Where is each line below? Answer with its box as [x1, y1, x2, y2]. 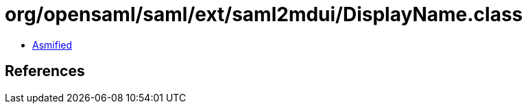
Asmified [32, 38, 73, 51]
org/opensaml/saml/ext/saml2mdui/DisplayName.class [5, 3, 523, 26]
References [5, 62, 85, 80]
